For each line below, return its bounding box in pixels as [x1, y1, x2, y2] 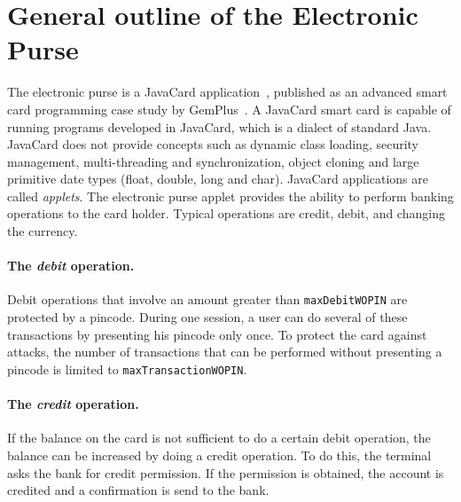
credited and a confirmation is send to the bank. [7, 481, 270, 499]
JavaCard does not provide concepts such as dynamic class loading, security [7, 135, 418, 153]
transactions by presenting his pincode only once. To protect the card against [7, 325, 427, 343]
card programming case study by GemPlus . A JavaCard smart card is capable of [7, 99, 451, 118]
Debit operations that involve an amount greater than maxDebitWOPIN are [7, 290, 408, 309]
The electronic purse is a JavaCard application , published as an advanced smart [7, 82, 448, 101]
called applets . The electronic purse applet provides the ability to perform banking [7, 186, 454, 205]
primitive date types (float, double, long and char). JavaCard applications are [7, 169, 428, 188]
